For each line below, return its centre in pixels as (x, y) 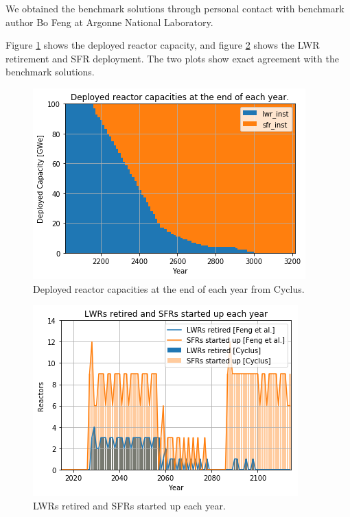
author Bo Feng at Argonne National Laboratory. (109, 22)
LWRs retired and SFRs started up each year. (129, 505)
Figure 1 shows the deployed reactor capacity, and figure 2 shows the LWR (163, 45)
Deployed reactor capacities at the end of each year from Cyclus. (169, 288)
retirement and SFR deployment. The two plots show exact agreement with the (172, 58)
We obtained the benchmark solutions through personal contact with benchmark (175, 8)
